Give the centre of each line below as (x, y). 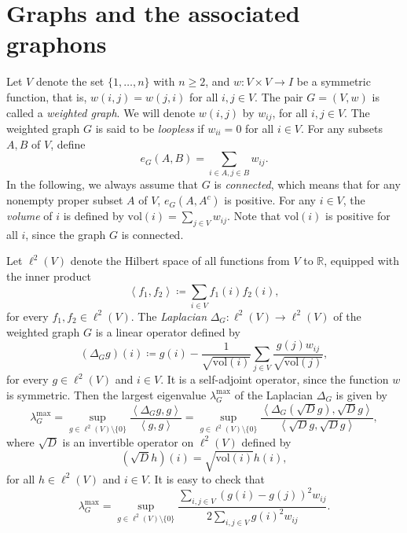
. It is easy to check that (207, 478)
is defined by (93, 216)
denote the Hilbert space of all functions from (180, 261)
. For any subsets (342, 128)
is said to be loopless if (150, 128)
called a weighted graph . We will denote (101, 112)
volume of (29, 216)
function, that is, (47, 96)
